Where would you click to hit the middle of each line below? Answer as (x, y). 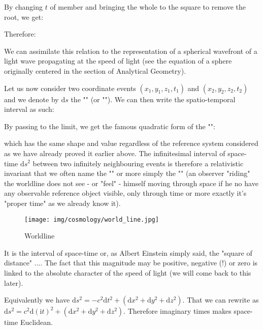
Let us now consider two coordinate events (70, 88)
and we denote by (31, 99)
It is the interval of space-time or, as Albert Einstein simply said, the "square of (128, 252)
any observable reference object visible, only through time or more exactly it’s (125, 193)
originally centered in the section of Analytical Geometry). (95, 70)
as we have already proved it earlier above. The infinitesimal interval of (115, 153)
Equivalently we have (37, 300)
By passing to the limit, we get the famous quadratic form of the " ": (110, 126)
